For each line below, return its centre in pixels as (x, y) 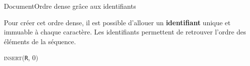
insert (13, 58)
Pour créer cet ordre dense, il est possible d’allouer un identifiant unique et (117, 22)
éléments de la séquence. (40, 41)
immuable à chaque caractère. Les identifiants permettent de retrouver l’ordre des (125, 32)
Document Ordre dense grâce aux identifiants (70, 6)
